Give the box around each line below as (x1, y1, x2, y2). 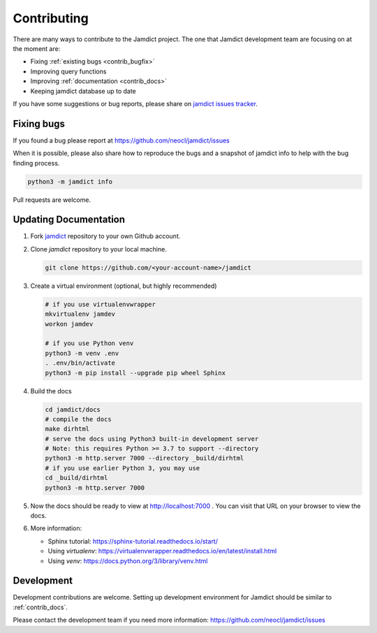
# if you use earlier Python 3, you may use (45, 464, 200, 472)
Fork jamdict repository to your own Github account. (30, 232, 181, 240)
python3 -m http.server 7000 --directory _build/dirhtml (45, 454, 244, 463)
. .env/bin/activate (45, 359, 115, 367)
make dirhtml (45, 425, 90, 433)
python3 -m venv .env (45, 349, 119, 357)
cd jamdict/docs (45, 405, 101, 414)
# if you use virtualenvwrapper (45, 300, 156, 308)
